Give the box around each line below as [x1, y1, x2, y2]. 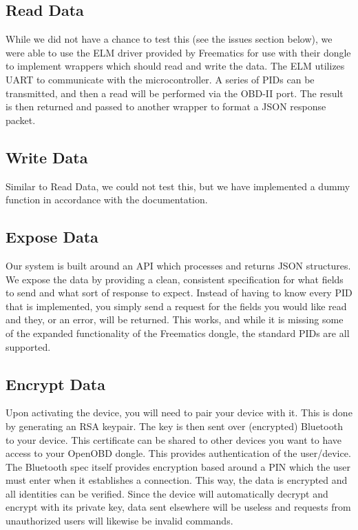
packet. [6, 112, 36, 127]
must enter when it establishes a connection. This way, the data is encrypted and [6, 473, 348, 487]
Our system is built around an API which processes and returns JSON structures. [6, 258, 351, 272]
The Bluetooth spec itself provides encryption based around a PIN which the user [6, 459, 351, 473]
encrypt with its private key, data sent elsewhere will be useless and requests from [6, 500, 351, 514]
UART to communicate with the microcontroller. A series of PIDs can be [6, 72, 315, 86]
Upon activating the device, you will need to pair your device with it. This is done [6, 405, 352, 420]
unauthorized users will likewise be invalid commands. [6, 513, 233, 528]
